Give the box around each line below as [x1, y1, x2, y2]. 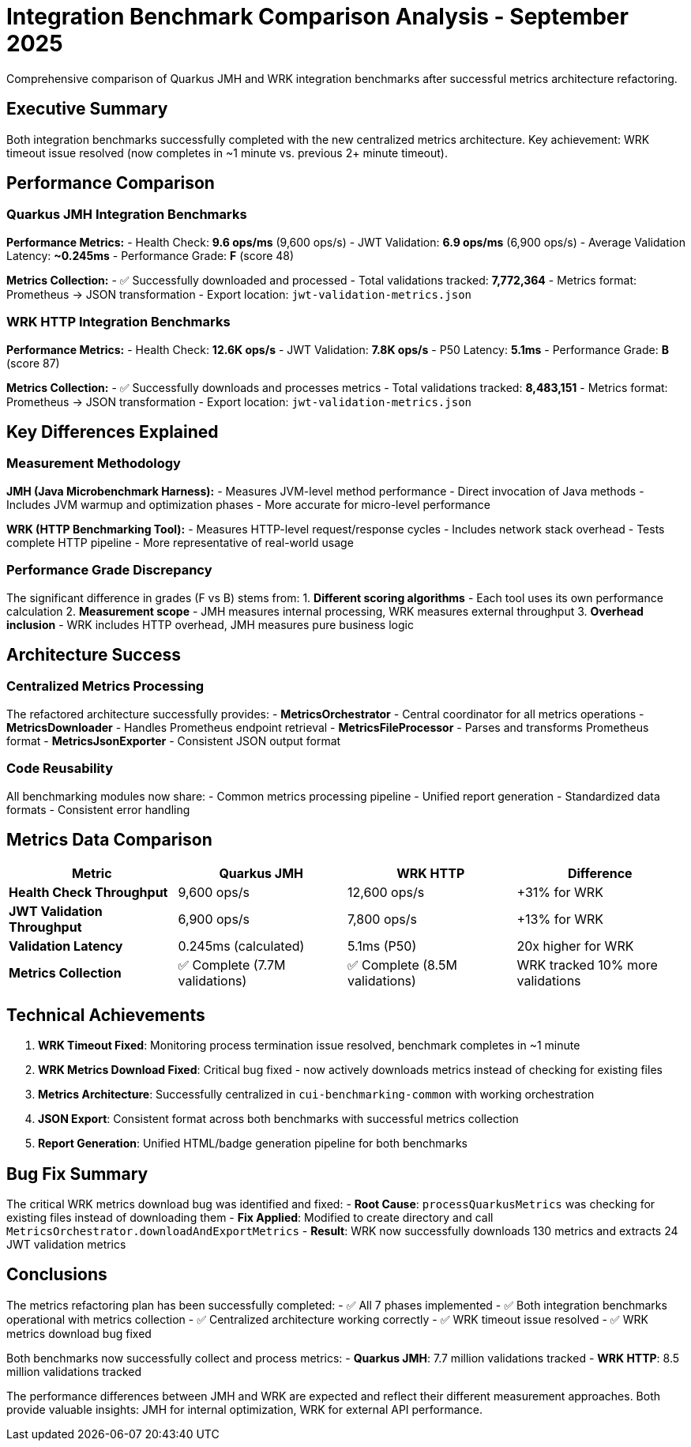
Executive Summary [6, 99, 168, 119]
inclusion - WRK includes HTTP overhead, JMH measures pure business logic [6, 617, 414, 631]
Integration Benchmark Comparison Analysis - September [6, 3, 629, 30]
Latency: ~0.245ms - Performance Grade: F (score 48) [6, 248, 295, 262]
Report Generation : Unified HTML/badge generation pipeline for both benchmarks [38, 1136, 468, 1151]
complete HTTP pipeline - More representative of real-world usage [6, 535, 354, 549]
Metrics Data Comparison [6, 829, 212, 850]
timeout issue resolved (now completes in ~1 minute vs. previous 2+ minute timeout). [6, 145, 448, 160]
